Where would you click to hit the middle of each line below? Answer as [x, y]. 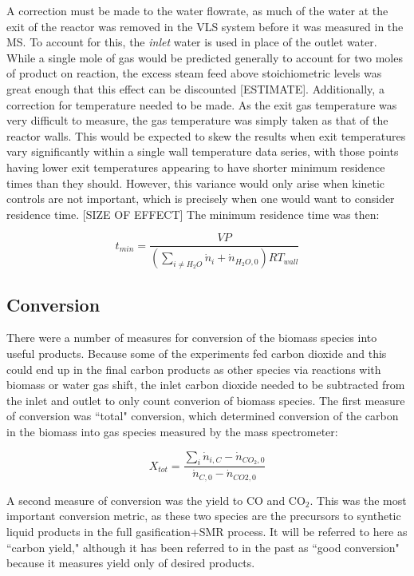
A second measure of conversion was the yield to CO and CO [156, 500]
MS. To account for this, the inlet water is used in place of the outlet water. [192, 42]
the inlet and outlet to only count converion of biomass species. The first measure [206, 400]
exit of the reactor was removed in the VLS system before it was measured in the [205, 26]
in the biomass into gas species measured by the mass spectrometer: [172, 431]
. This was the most [358, 500]
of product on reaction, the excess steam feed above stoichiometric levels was [194, 73]
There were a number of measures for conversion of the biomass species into [192, 338]
